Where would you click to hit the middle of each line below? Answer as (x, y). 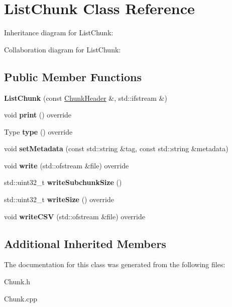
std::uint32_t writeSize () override (59, 199)
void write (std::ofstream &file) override (67, 165)
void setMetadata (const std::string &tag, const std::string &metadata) (116, 148)
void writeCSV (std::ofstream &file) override (75, 216)
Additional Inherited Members (85, 243)
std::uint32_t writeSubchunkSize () (63, 182)
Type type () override (38, 131)
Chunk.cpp (21, 298)
